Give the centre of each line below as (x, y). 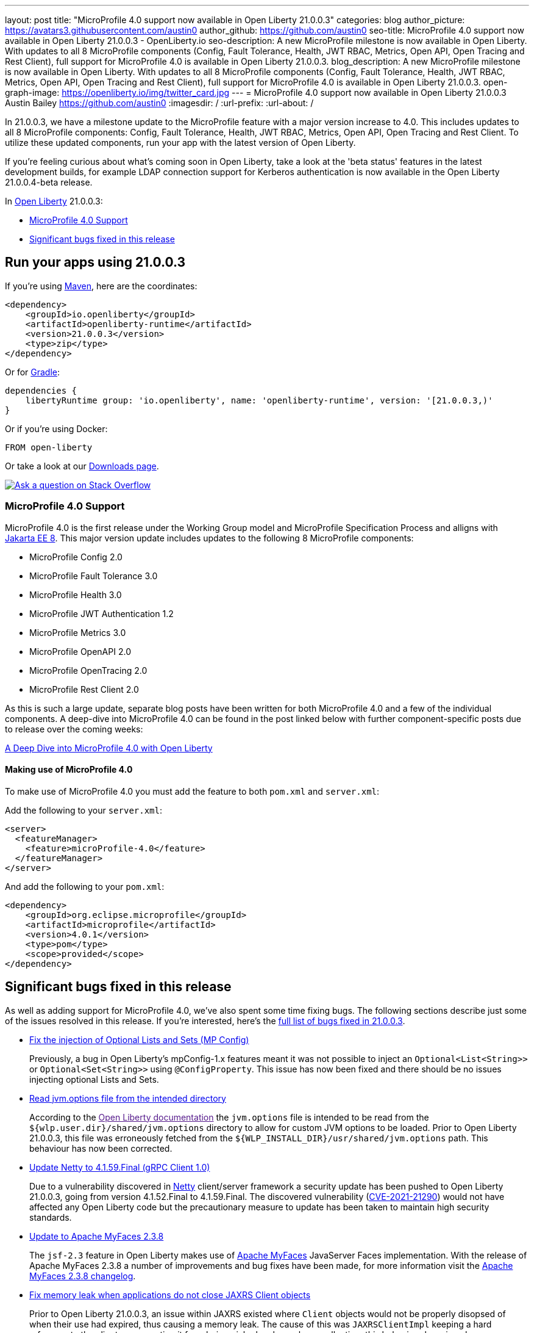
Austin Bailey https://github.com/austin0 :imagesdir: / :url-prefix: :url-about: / (159, 103)
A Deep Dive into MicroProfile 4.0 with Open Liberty (109, 748)
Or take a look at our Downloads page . (82, 466)
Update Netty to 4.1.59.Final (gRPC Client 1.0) (120, 1167)
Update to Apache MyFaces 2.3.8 (97, 1236)
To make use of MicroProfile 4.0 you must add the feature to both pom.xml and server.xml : (192, 791)
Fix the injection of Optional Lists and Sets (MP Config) (139, 1039)
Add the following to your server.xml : (84, 810)
